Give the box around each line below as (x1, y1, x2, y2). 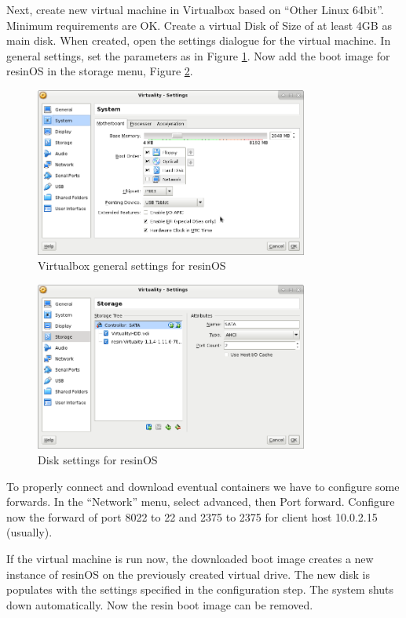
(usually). (6, 524, 53, 540)
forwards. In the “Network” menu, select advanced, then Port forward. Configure (6, 493, 395, 510)
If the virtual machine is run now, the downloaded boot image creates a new (6, 550, 374, 566)
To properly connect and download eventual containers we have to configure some (6, 478, 400, 494)
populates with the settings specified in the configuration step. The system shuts (6, 581, 394, 598)
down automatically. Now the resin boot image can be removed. (6, 596, 313, 613)
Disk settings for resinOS (38, 452, 158, 467)
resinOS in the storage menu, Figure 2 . (6, 63, 193, 79)
